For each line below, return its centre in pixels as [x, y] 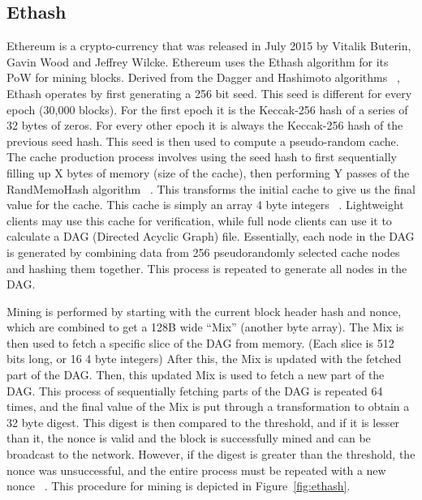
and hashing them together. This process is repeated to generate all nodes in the [207, 268]
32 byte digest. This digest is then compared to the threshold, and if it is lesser [203, 422]
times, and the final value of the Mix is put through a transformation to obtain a [208, 406]
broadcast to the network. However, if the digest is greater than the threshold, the [211, 454]
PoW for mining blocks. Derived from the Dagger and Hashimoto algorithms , [203, 77]
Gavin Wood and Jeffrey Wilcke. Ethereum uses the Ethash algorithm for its [198, 61]
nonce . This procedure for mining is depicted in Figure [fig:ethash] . [179, 486]
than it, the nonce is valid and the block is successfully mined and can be [189, 438]
